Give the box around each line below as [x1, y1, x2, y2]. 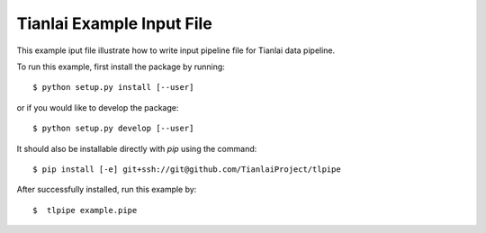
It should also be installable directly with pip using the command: [16, 143, 257, 154]
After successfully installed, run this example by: [16, 184, 197, 195]
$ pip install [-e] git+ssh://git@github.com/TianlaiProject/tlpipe [32, 164, 341, 175]
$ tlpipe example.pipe [32, 205, 138, 215]
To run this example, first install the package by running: [16, 61, 225, 72]
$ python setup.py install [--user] [32, 82, 194, 93]
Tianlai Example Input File [16, 13, 213, 33]
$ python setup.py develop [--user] [32, 123, 194, 134]
